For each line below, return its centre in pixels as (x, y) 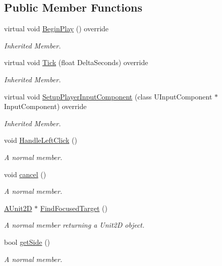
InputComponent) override (45, 106)
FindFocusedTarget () (74, 208)
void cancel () (25, 174)
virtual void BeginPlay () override (57, 29)
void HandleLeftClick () (41, 140)
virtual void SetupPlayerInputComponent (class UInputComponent (108, 96)
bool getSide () (27, 242)
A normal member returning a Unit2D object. (74, 225)
